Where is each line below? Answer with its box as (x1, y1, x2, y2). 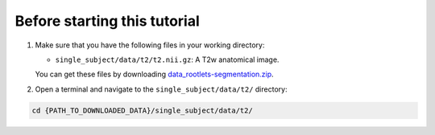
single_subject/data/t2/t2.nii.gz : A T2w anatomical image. (55, 55, 280, 64)
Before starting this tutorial (14, 12, 201, 30)
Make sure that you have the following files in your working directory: (35, 40, 265, 50)
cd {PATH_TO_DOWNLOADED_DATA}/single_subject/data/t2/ (31, 105, 253, 115)
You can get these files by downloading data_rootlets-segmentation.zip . (35, 69, 274, 80)
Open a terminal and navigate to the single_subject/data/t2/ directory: (35, 84, 288, 94)
